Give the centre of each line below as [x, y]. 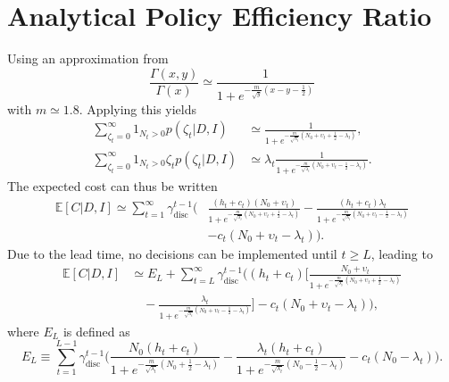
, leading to [402, 253]
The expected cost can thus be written [112, 186]
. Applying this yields [138, 108]
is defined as [96, 331]
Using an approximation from [88, 58]
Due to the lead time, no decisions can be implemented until [172, 253]
